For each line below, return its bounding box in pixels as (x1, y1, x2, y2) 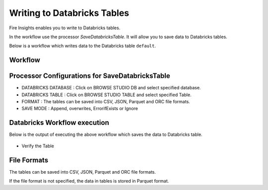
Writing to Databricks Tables (9, 7, 129, 18)
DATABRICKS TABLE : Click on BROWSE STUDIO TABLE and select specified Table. (21, 92, 192, 98)
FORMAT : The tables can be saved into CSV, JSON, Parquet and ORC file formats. (21, 99, 191, 105)
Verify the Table (21, 143, 54, 149)
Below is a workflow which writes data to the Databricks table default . (9, 43, 156, 49)
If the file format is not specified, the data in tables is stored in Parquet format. (9, 178, 169, 184)
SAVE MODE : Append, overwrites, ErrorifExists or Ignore (21, 106, 138, 112)
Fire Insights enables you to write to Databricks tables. (9, 25, 121, 31)
